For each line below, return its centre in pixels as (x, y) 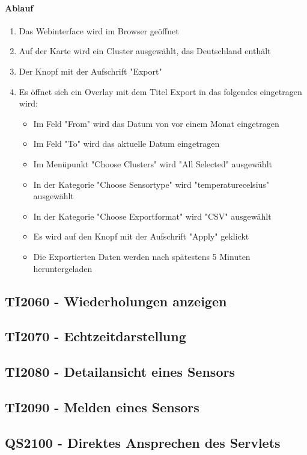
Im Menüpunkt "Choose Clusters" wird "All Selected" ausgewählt (153, 163)
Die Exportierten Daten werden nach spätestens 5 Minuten (142, 256)
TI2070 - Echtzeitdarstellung (96, 336)
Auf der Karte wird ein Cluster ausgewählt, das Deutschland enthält (145, 51)
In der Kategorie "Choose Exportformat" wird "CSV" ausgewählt (152, 216)
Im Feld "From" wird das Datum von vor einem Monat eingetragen (156, 123)
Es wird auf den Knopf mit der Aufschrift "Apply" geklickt (141, 236)
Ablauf (19, 8)
